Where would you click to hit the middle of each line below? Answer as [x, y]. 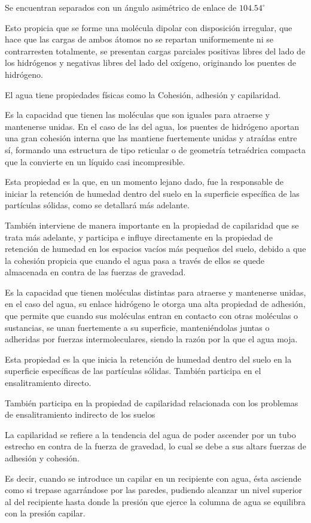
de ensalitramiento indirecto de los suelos [80, 414]
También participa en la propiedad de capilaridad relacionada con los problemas [152, 402]
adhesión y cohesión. [42, 458]
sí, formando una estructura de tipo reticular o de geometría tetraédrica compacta [155, 149]
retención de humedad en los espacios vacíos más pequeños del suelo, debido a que [155, 249]
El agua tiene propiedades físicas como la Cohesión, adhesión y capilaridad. [143, 94]
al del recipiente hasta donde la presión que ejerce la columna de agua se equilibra [155, 501]
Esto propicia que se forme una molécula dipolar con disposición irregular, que [149, 27]
